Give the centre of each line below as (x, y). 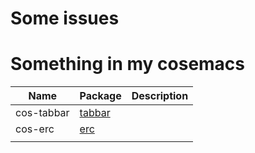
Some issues (65, 18)
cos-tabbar (42, 113)
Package (100, 96)
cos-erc (35, 129)
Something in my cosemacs (128, 64)
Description (160, 96)
